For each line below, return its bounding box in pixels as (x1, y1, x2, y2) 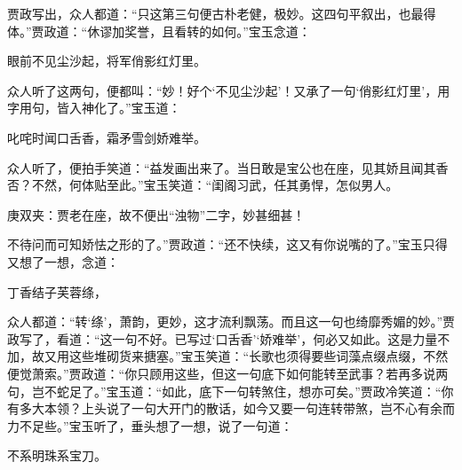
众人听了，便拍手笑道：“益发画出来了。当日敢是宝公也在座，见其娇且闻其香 (7, 158, 449, 176)
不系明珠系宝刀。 (7, 446, 107, 465)
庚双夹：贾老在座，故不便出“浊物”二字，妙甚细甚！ (7, 205, 306, 223)
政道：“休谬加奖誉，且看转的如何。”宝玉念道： (44, 21, 311, 40)
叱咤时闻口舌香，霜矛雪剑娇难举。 (7, 128, 206, 146)
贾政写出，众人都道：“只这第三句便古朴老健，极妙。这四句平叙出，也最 (7, 4, 424, 22)
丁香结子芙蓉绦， (7, 282, 107, 301)
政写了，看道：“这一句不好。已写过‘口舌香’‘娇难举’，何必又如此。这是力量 (7, 329, 438, 348)
